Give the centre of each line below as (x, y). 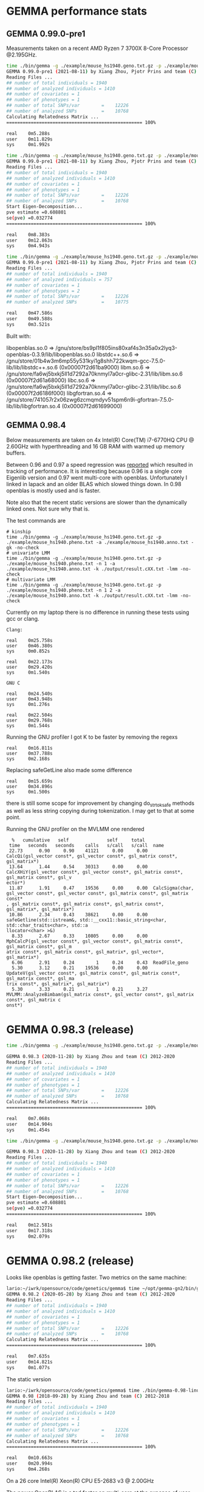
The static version (29, 1379)
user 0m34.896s (29, 786)
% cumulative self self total (79, 840)
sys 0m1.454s (28, 1130)
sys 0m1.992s (28, 145)
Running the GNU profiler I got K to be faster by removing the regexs (92, 737)
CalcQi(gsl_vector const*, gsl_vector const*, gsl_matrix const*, (92, 856)
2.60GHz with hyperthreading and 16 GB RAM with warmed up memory (96, 446)
